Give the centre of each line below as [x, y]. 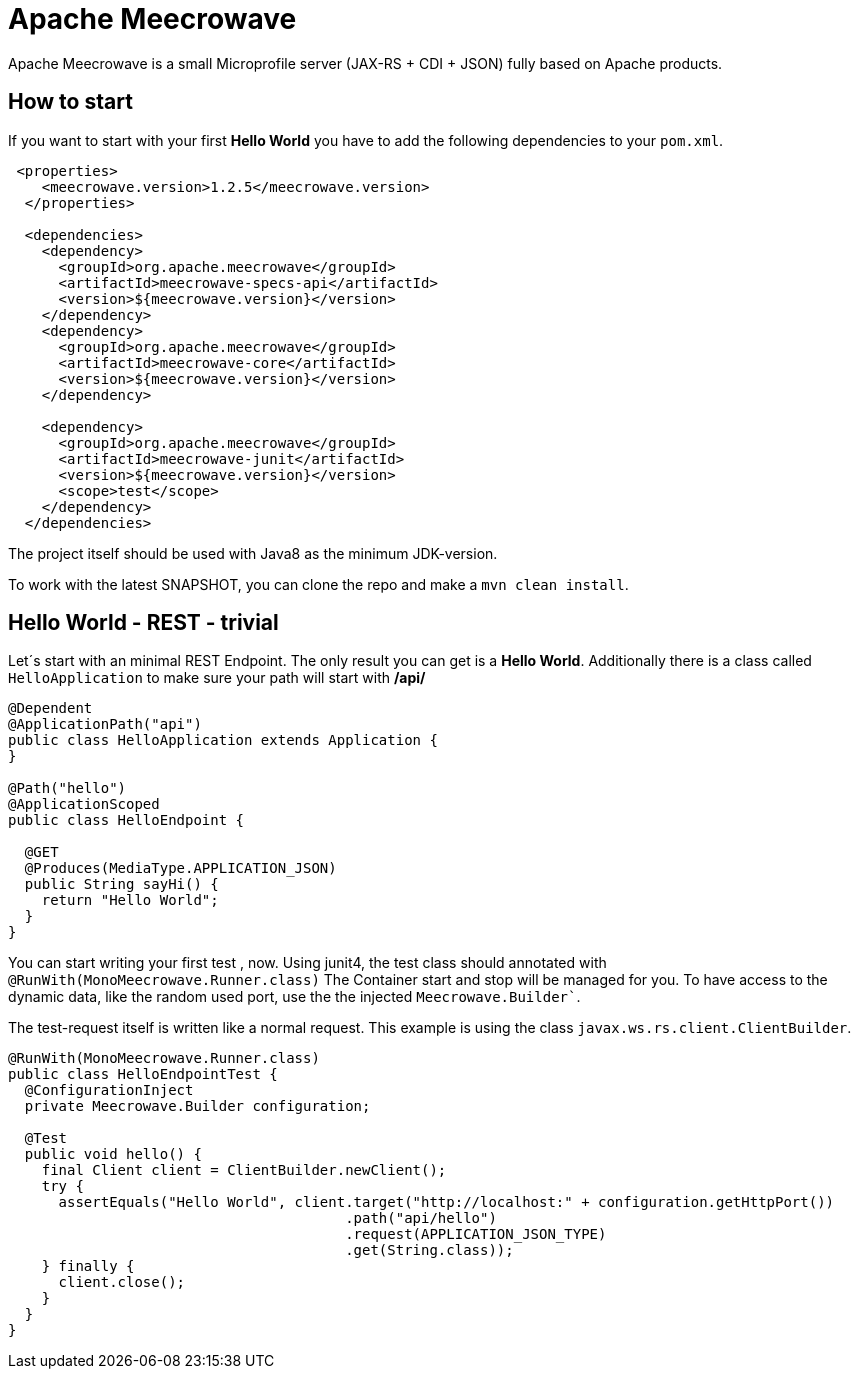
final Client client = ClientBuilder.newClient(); [244, 1170]
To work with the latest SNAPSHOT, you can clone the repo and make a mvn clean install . [318, 584]
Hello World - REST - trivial [143, 623]
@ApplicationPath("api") [105, 724]
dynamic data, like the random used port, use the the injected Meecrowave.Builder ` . [294, 997]
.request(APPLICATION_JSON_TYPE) [476, 1234]
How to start [70, 102]
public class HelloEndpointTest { [143, 1074]
